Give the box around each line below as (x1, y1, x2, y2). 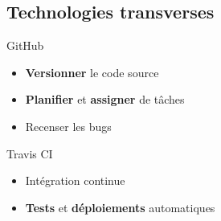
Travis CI (6, 145, 53, 162)
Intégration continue (25, 172, 125, 189)
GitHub (6, 37, 44, 54)
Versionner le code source (25, 63, 159, 80)
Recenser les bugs (25, 117, 112, 134)
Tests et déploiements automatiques (25, 198, 215, 215)
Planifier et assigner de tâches (25, 91, 185, 108)
